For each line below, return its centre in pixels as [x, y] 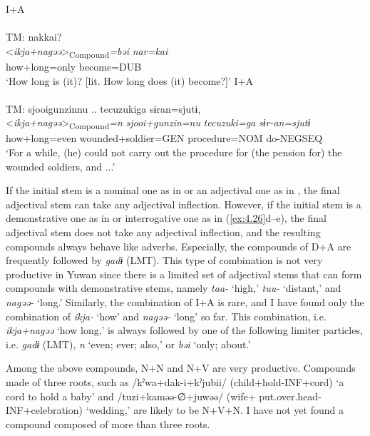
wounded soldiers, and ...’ [61, 166]
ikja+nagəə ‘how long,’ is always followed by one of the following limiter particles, [184, 330]
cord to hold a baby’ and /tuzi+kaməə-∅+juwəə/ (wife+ [131, 396]
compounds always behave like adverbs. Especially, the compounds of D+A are [179, 246]
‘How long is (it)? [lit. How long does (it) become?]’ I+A [130, 80]
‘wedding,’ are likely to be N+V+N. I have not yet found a [215, 410]
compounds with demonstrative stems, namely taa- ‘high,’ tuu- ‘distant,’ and [174, 288]
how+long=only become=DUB [74, 66]
